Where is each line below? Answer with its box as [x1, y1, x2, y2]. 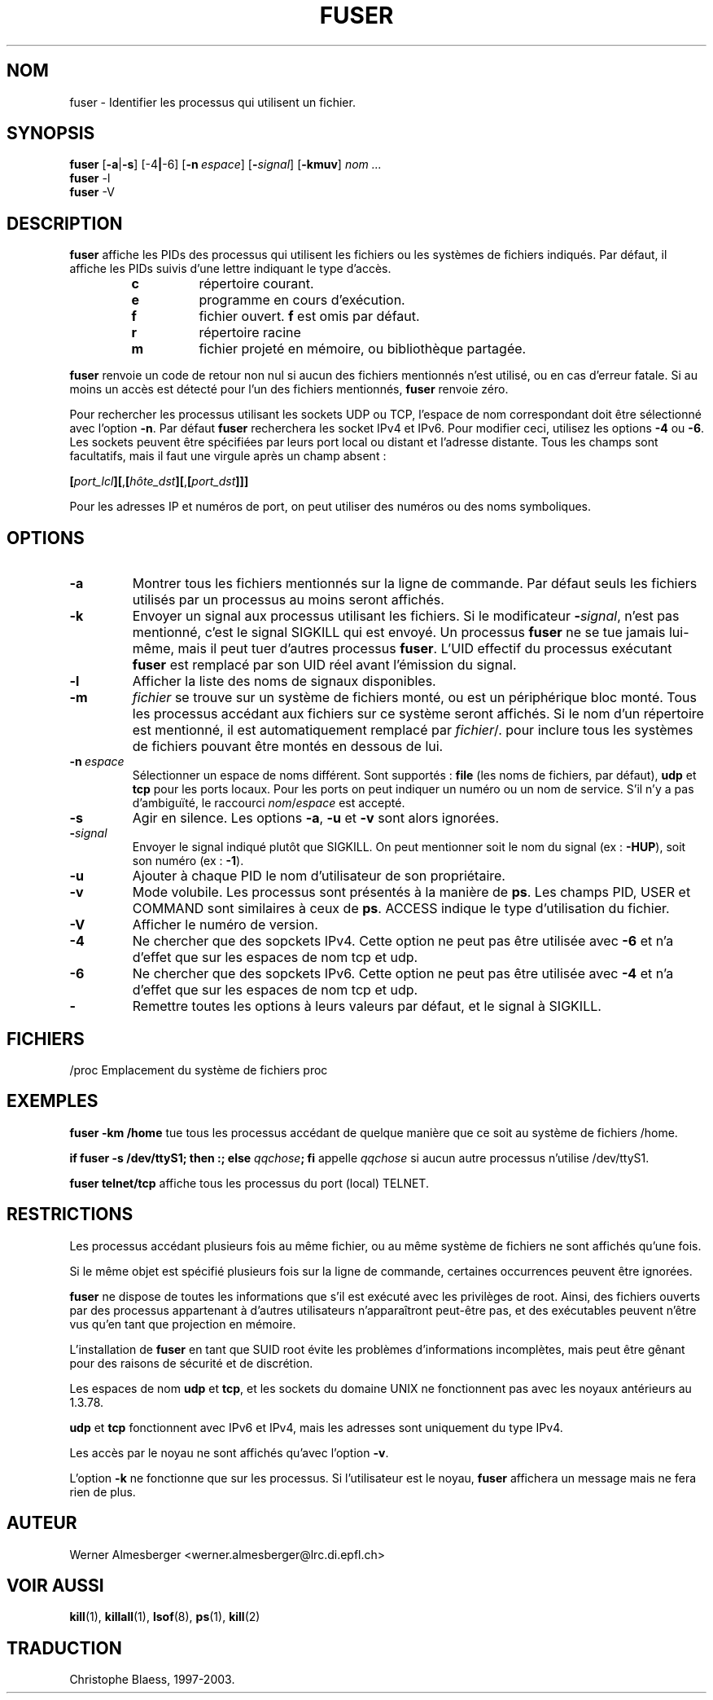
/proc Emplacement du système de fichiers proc [69, 1062, 328, 1077]
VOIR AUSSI [7, 1575, 104, 1596]
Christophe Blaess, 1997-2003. [69, 1672, 235, 1687]
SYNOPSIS [7, 123, 95, 144]
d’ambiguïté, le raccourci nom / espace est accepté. [132, 796, 405, 810]
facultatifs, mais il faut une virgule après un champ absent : [69, 449, 387, 463]
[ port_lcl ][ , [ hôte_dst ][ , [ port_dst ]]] [69, 474, 249, 489]
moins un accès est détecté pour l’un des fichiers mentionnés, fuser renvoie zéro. [69, 382, 509, 397]
